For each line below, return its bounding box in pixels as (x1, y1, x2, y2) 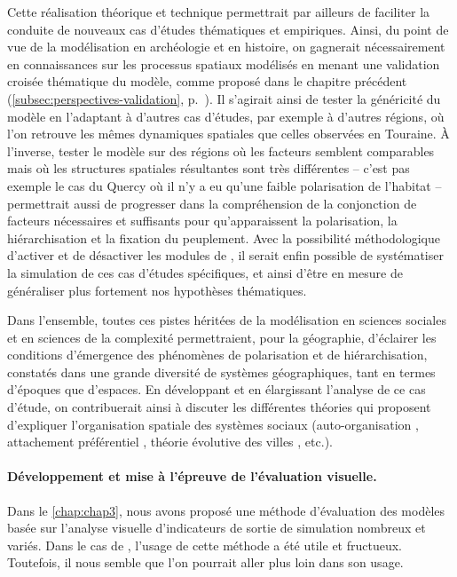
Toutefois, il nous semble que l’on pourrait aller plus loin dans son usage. (7, 553, 404, 572)
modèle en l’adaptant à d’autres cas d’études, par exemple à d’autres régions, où (7, 107, 445, 125)
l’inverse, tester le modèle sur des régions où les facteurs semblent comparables (7, 141, 435, 160)
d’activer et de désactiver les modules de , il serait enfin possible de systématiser (7, 246, 444, 265)
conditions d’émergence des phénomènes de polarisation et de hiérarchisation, (7, 345, 428, 364)
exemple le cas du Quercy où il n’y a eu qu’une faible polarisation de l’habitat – (7, 176, 442, 194)
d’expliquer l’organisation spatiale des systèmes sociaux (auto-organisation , (7, 415, 419, 433)
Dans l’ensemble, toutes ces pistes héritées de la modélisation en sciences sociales (7, 311, 446, 329)
